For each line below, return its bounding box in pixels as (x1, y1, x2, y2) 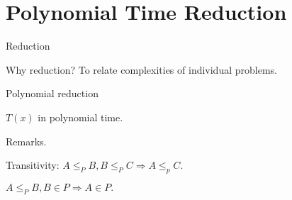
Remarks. (6, 133, 47, 148)
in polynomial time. (38, 109, 123, 124)
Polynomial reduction (6, 86, 99, 101)
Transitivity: (6, 157, 60, 172)
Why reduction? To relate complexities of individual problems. (6, 62, 277, 77)
